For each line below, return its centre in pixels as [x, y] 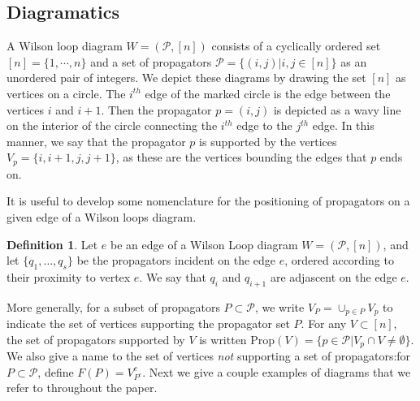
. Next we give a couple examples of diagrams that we [277, 371]
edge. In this [343, 125]
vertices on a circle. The [66, 93]
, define [56, 371]
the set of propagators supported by [96, 339]
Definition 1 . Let [52, 244]
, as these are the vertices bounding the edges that [241, 157]
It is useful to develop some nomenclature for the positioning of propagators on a [208, 201]
